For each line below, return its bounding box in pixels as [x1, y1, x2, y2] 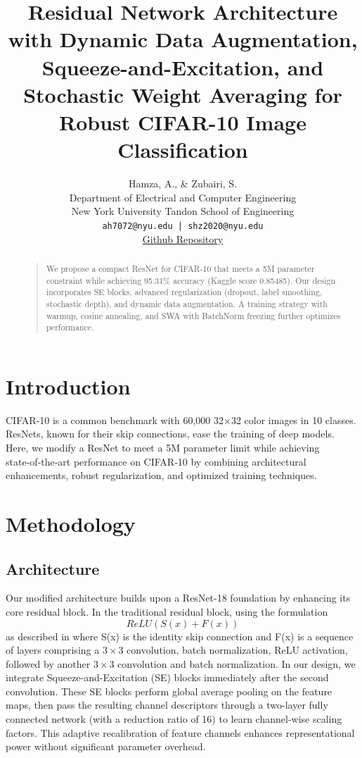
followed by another [6, 656, 91, 671]
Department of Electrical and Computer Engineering [69, 189, 297, 204]
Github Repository [142, 231, 224, 246]
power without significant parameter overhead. [6, 739, 206, 754]
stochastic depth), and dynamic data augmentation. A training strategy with [46, 297, 328, 309]
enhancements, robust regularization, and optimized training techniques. [6, 468, 317, 483]
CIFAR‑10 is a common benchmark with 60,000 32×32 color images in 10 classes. [6, 412, 356, 427]
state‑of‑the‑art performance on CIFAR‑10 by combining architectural [6, 454, 306, 468]
